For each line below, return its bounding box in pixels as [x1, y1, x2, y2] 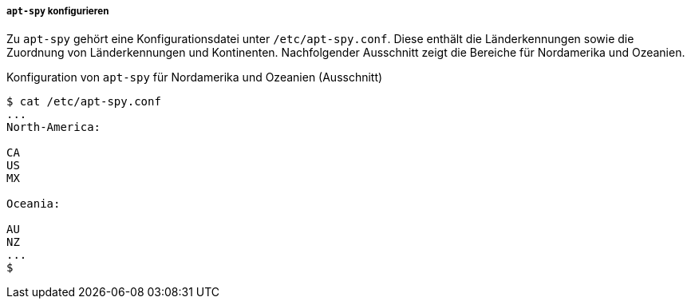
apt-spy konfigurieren [6, 6, 109, 17]
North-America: [6, 121, 101, 134]
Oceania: [6, 197, 61, 211]
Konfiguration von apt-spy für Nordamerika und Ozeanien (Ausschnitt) [6, 70, 383, 85]
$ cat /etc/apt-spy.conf [6, 95, 161, 109]
